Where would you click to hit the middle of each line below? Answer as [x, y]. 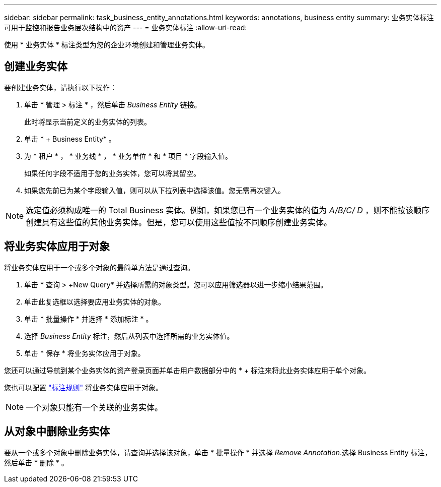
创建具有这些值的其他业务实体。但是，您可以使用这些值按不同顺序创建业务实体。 [179, 222]
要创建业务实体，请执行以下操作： [60, 87]
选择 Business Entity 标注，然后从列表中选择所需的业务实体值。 [129, 336]
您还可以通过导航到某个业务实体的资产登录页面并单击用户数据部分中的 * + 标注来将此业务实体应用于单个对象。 [188, 370]
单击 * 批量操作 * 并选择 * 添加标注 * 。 [89, 319]
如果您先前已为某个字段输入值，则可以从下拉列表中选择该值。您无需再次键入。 [155, 190]
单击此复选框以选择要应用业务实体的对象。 [95, 301]
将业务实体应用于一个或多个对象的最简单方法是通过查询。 [99, 267]
